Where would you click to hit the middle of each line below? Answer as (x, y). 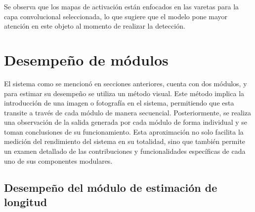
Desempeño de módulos (86, 59)
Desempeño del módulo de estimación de (111, 187)
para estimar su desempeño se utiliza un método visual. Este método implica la (124, 93)
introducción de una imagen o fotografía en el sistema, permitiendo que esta (119, 103)
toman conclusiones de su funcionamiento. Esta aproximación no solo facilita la (124, 131)
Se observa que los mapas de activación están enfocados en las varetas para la (122, 6)
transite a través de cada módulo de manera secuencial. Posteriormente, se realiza (128, 112)
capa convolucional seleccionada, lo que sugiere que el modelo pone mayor (116, 16)
